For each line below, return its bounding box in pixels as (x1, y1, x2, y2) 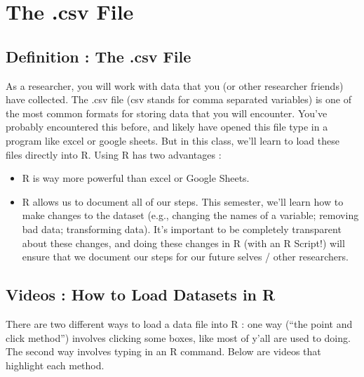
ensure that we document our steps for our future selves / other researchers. (22, 249, 349, 264)
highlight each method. (6, 357, 105, 372)
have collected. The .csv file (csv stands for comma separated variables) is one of (6, 92, 351, 107)
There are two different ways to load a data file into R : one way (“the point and (6, 316, 353, 331)
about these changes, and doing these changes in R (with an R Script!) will (22, 235, 345, 250)
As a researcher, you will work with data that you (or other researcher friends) (6, 78, 344, 93)
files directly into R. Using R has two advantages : (6, 147, 222, 161)
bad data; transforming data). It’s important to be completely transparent (22, 221, 342, 236)
